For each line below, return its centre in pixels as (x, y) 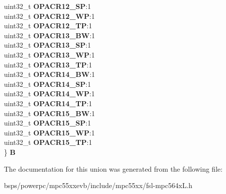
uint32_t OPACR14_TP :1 (48, 103)
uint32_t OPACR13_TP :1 (48, 64)
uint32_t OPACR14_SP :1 (48, 84)
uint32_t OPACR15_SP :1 (48, 123)
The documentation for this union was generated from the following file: (113, 168)
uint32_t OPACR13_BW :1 (50, 35)
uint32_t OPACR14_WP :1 (50, 94)
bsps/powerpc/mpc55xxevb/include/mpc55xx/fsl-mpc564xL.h (98, 185)
